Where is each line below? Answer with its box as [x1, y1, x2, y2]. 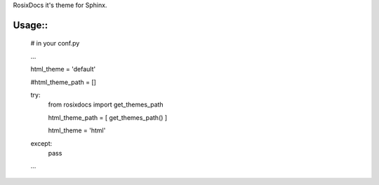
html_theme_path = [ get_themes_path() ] [48, 113, 168, 122]
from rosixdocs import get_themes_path [48, 100, 164, 109]
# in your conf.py [30, 39, 80, 48]
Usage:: [13, 19, 48, 31]
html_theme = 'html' [48, 126, 106, 135]
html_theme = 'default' [30, 65, 96, 74]
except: [30, 139, 53, 147]
